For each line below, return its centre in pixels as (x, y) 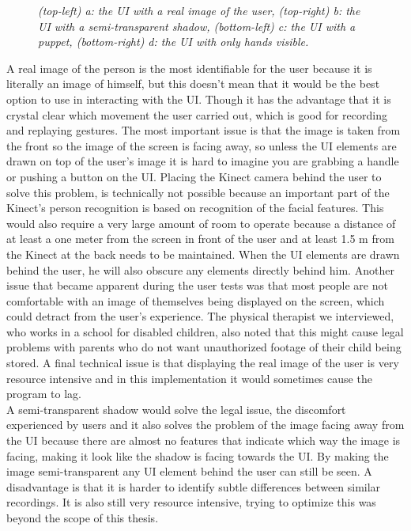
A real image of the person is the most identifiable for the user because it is (189, 68)
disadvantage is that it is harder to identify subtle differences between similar (194, 486)
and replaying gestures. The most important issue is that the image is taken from (204, 130)
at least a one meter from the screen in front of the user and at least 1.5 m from (200, 239)
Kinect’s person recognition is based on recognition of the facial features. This (195, 208)
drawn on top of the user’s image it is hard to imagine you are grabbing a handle (203, 161)
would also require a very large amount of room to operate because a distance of (201, 223)
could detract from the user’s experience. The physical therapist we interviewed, (200, 316)
